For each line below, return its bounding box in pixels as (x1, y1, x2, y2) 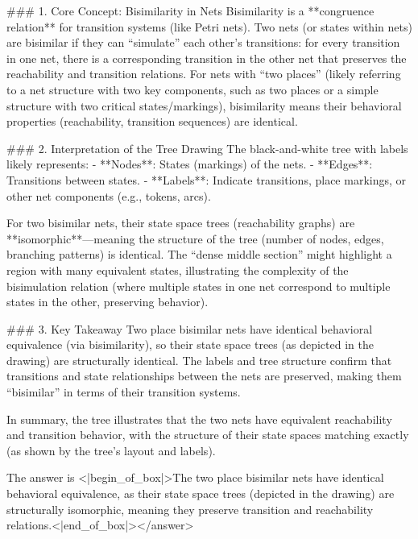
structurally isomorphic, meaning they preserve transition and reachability (6, 500, 374, 517)
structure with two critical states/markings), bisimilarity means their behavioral (6, 97, 402, 114)
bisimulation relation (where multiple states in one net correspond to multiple (6, 277, 391, 294)
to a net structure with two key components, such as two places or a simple (6, 81, 379, 97)
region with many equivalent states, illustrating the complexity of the (6, 261, 349, 278)
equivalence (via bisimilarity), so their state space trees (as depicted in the (6, 336, 374, 353)
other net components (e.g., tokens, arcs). (6, 187, 211, 204)
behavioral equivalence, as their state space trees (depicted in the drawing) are (6, 485, 395, 502)
